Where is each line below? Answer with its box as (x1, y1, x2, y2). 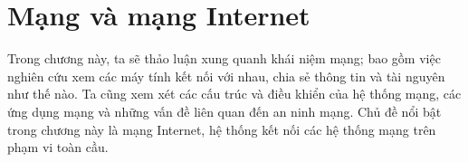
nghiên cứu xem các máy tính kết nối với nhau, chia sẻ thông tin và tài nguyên (7, 66, 445, 85)
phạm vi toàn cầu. (7, 138, 109, 157)
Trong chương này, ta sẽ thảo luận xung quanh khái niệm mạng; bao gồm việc (7, 49, 441, 68)
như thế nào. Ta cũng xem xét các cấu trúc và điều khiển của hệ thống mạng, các (7, 84, 462, 103)
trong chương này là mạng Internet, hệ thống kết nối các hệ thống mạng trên (7, 119, 436, 138)
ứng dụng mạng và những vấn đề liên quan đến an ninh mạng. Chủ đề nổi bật (7, 101, 442, 120)
